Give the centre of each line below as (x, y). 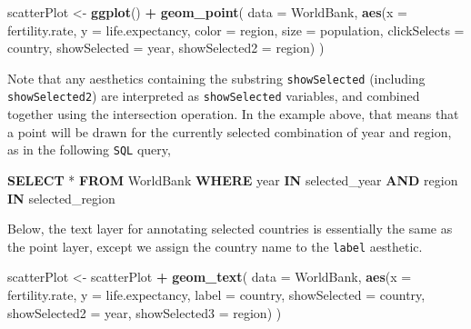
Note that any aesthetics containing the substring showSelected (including (216, 78)
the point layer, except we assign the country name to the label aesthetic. (215, 246)
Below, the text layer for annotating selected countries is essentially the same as (230, 229)
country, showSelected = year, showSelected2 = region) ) (166, 48)
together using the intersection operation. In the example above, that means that (233, 114)
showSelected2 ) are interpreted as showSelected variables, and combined (214, 96)
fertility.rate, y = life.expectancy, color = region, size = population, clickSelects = (236, 30)
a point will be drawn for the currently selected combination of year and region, (230, 131)
